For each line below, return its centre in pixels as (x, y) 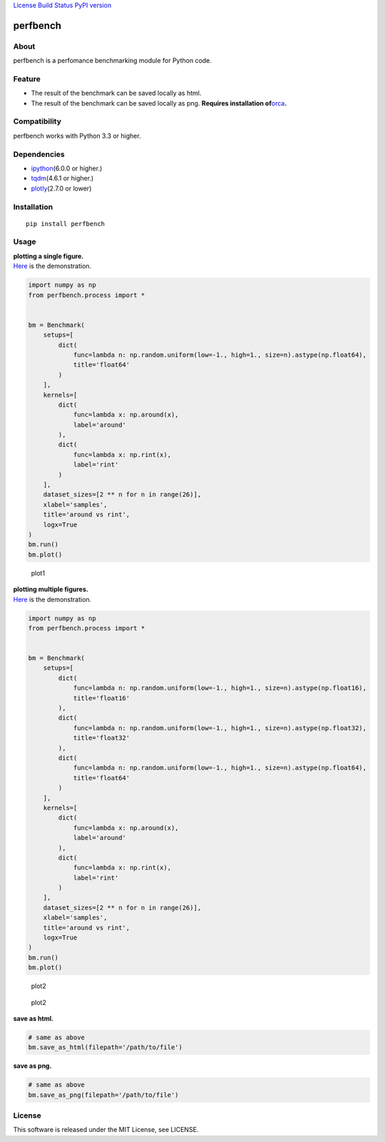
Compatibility (37, 121)
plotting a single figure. (48, 256)
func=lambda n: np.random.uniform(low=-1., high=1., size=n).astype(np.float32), (220, 728)
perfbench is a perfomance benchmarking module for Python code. (112, 61)
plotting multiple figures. (51, 589)
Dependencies (39, 154)
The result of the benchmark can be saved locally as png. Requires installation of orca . (159, 103)
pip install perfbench (66, 224)
